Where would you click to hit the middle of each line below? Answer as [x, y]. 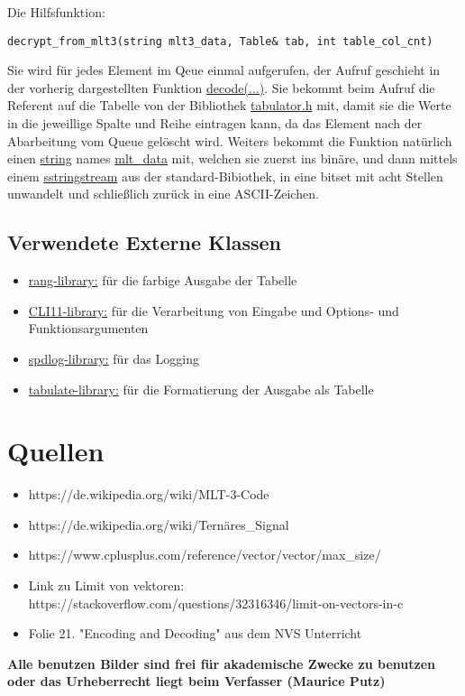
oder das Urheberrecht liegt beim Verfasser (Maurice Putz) [196, 681]
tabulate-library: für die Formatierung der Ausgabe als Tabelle [201, 389]
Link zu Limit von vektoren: [106, 585]
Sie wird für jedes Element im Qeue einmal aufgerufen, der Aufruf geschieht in [224, 70]
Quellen [56, 451]
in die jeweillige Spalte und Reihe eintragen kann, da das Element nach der [215, 123]
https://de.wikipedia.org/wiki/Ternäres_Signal [159, 524]
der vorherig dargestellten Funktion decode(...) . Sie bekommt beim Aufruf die [221, 87]
